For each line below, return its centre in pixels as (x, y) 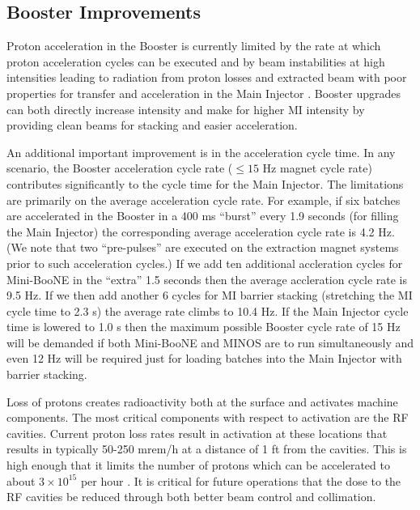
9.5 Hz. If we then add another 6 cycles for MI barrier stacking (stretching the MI (210, 295)
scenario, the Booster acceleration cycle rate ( (120, 168)
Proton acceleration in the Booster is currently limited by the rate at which (194, 46)
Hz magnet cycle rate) (317, 168)
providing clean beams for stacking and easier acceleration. (152, 125)
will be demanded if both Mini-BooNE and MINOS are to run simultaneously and (210, 342)
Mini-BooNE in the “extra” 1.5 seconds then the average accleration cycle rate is (207, 279)
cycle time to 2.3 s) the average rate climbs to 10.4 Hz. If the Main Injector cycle (208, 310)
